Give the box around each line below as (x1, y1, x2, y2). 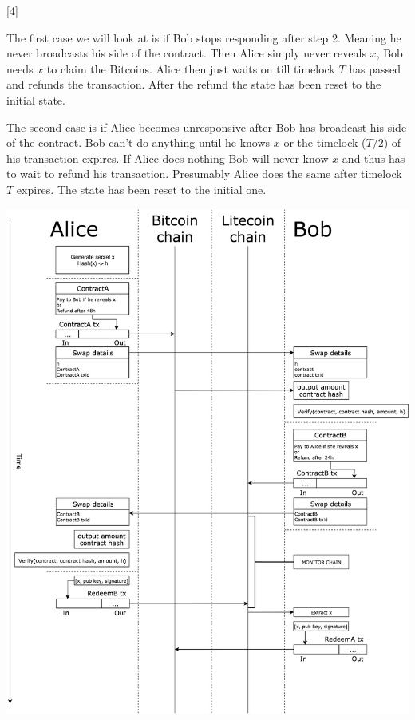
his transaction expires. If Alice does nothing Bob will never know (6, 149, 329, 166)
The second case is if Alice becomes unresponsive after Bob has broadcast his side (6, 118, 407, 135)
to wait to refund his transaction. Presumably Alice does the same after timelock (6, 165, 402, 182)
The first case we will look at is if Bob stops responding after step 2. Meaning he (6, 29, 401, 45)
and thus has (342, 149, 405, 166)
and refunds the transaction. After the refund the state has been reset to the (6, 76, 381, 93)
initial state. (6, 91, 65, 108)
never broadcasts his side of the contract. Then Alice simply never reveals (6, 45, 366, 61)
